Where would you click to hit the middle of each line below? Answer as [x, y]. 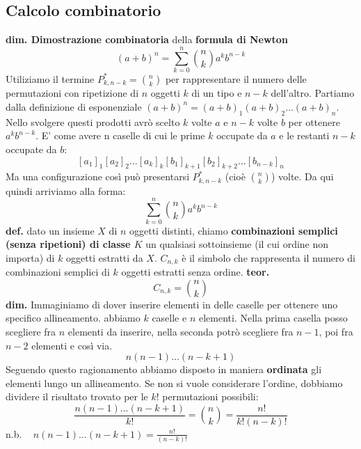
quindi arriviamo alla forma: [66, 190]
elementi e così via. [72, 345]
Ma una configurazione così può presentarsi [98, 176]
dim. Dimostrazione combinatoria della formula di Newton [147, 39]
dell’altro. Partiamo [313, 93]
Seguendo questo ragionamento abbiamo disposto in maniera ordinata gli [164, 369]
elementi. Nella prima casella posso [273, 318]
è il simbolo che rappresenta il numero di [268, 257]
